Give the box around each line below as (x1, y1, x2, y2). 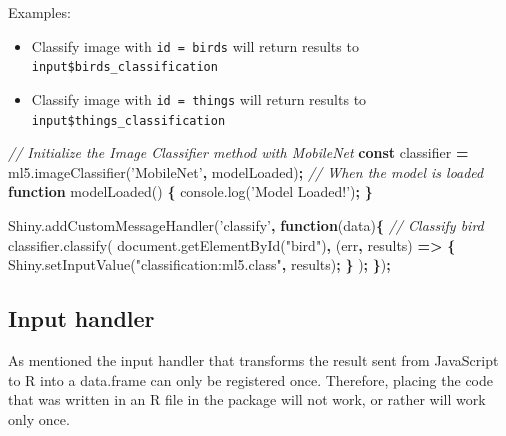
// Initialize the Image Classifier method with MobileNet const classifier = (8, 142, 469, 163)
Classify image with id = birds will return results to (31, 35, 359, 56)
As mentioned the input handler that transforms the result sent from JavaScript (8, 349, 499, 370)
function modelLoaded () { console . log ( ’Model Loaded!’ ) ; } (8, 181, 373, 202)
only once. (8, 408, 70, 429)
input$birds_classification (31, 60, 218, 75)
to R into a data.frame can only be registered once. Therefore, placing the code (8, 369, 494, 390)
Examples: (8, 2, 71, 22)
